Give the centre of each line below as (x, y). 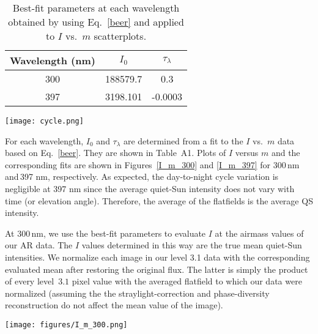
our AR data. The (39, 245)
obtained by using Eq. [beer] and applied (96, 22)
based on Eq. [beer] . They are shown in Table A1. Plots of (116, 153)
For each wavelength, (44, 140)
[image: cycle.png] (44, 121)
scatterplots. (120, 36)
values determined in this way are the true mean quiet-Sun (192, 245)
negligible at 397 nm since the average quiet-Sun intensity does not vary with (150, 189)
